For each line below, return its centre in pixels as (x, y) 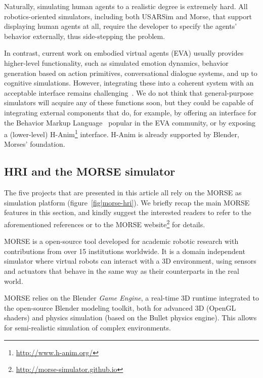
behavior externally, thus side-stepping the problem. (85, 36)
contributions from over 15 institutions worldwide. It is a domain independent (125, 251)
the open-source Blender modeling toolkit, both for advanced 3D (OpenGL (120, 307)
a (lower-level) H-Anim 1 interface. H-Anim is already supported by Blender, (122, 133)
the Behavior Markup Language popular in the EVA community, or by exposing (130, 122)
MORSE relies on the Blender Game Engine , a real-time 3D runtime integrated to (131, 298)
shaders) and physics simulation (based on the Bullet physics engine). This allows (130, 318)
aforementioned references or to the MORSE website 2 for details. (105, 223)
